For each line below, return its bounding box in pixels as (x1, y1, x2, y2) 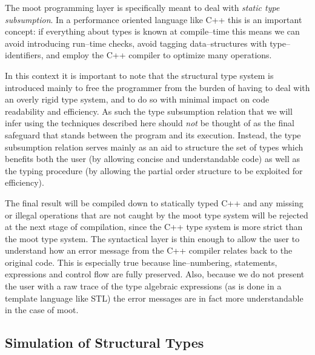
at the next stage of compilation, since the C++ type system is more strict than (5, 220, 303, 233)
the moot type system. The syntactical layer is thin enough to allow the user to (5, 232, 300, 245)
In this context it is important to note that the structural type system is (5, 69, 274, 81)
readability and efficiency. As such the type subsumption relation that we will (5, 104, 293, 117)
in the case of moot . (5, 303, 79, 316)
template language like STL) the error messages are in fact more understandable (5, 291, 303, 304)
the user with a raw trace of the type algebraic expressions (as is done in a (5, 280, 282, 292)
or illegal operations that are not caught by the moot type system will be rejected (5, 208, 308, 221)
